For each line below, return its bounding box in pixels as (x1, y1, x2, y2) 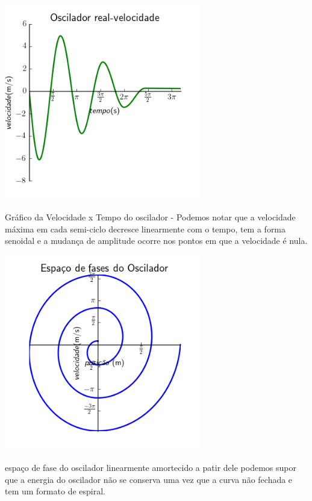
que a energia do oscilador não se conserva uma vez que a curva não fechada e (5, 473, 293, 485)
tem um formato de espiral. (5, 485, 105, 497)
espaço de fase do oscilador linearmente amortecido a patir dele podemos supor (5, 461, 296, 473)
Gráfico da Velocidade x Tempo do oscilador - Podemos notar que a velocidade (5, 211, 296, 223)
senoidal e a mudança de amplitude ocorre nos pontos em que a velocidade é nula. (5, 234, 308, 247)
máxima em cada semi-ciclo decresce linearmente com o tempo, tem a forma (5, 222, 286, 235)
